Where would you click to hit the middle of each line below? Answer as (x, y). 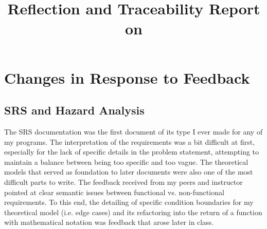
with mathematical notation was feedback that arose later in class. (109, 222)
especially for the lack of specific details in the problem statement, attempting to (132, 152)
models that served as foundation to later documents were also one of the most (129, 172)
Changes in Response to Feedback (127, 77)
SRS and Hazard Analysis (74, 110)
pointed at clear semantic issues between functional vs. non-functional (114, 192)
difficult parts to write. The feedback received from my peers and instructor (123, 182)
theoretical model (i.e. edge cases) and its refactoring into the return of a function (133, 212)
